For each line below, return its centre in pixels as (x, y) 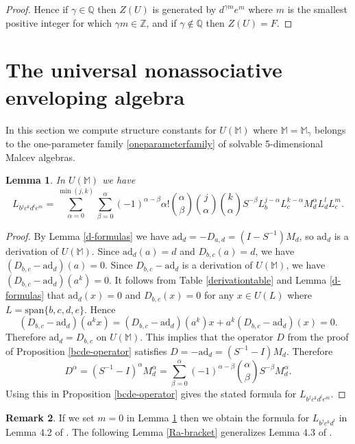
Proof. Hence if (37, 9)
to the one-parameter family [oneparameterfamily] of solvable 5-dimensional (164, 143)
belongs (330, 129)
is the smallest (317, 9)
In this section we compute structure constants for (111, 129)
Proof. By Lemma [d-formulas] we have (87, 235)
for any (219, 295)
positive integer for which (59, 22)
